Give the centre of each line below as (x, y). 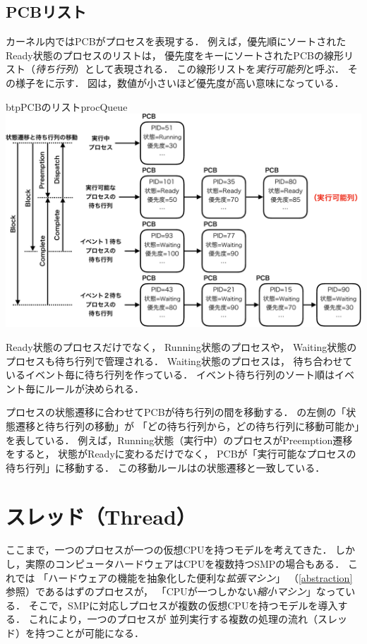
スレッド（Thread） (101, 516)
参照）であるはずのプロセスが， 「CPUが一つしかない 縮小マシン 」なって (176, 591)
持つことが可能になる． (89, 633)
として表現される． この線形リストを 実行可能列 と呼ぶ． (214, 69)
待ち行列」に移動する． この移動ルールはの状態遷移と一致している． (166, 467)
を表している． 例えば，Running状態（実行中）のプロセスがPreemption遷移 (179, 440)
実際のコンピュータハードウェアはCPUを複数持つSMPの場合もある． (185, 564)
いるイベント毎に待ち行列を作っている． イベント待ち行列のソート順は (170, 375)
